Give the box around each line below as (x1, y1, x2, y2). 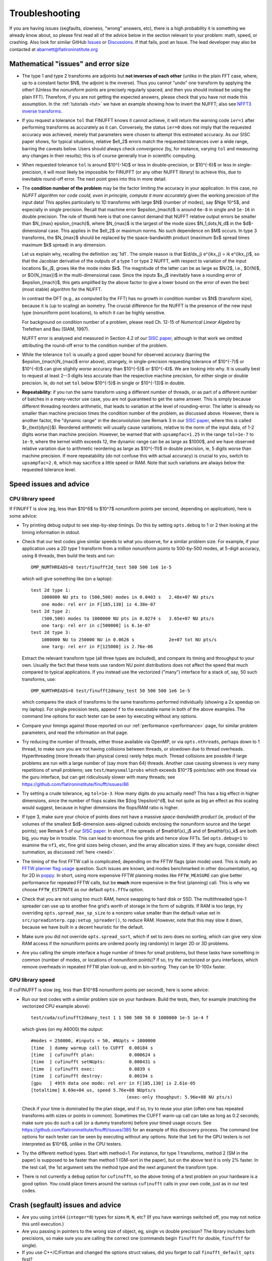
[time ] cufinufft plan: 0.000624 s (31, 1052, 156, 1058)
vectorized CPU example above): (22, 1003, 91, 1009)
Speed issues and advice (9, 480, 90, 489)
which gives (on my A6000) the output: (22, 1026, 103, 1032)
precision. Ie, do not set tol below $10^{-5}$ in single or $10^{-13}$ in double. (22, 380, 186, 386)
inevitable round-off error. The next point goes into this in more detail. (22, 176, 167, 182)
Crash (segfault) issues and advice (9, 1200, 121, 1209)
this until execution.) (22, 1221, 64, 1227)
